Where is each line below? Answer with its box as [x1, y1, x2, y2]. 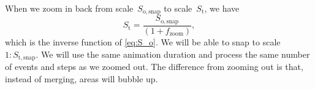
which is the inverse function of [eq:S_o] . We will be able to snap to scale [5, 35, 281, 48]
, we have [204, 2, 240, 14]
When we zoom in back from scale [5, 2, 134, 14]
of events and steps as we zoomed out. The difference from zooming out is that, [5, 60, 303, 72]
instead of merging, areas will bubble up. [5, 72, 158, 85]
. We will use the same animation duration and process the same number [36, 47, 310, 60]
